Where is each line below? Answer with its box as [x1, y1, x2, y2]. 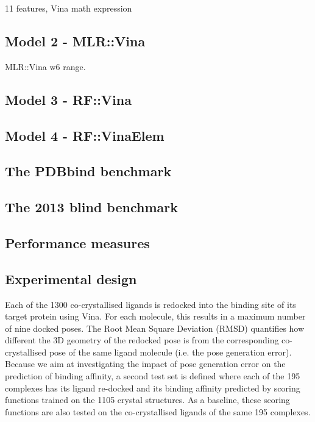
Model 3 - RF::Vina [5, 90, 132, 109]
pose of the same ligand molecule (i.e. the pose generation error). [49, 345, 292, 358]
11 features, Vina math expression [5, 2, 132, 14]
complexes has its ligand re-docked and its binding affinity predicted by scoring [5, 381, 300, 394]
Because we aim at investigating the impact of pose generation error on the [5, 357, 286, 370]
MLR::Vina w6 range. [5, 60, 86, 73]
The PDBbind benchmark [5, 162, 172, 181]
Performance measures [5, 233, 150, 252]
